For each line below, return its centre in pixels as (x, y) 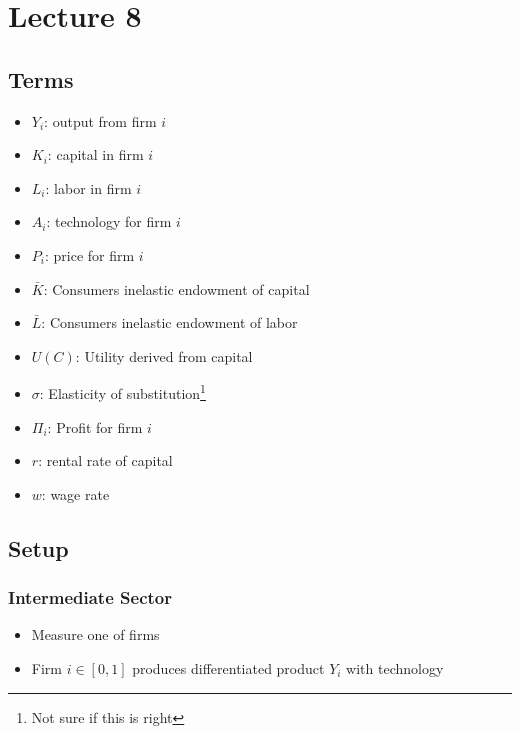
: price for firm (89, 254)
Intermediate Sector (90, 597)
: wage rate (75, 493)
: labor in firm (88, 187)
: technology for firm (109, 221)
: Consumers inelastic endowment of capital (176, 288)
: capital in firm (95, 154)
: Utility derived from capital (164, 355)
